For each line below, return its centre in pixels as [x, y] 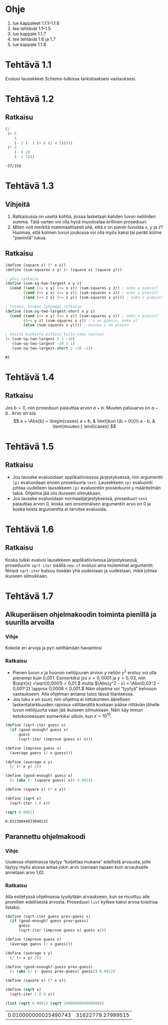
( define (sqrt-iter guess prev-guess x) [48, 916]
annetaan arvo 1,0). [25, 872]
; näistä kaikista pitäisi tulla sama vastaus [55, 334]
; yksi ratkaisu [22, 279]
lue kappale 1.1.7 [29, 34]
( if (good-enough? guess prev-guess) [49, 921]
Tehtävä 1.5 [30, 446]
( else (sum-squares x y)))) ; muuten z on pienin [76, 325]
